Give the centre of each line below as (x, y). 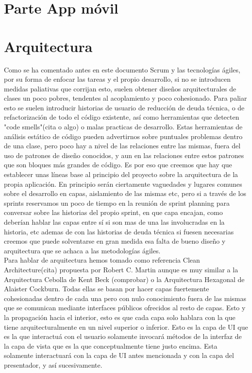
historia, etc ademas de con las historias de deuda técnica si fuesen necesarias (119, 231)
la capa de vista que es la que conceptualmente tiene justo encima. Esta (111, 346)
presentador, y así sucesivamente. (53, 364)
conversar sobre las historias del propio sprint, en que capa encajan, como (113, 212)
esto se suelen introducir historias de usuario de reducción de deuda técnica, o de (124, 107)
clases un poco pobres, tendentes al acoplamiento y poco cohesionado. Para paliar (126, 98)
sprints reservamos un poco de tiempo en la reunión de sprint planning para (117, 203)
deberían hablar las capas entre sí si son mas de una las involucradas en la (114, 222)
